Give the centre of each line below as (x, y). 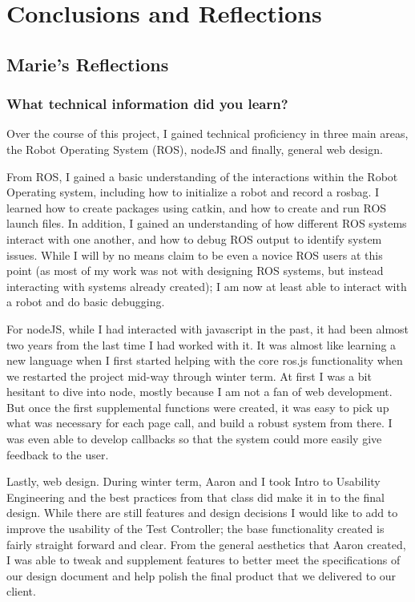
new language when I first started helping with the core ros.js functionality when (205, 360)
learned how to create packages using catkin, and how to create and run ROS (197, 207)
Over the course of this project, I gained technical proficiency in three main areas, (207, 133)
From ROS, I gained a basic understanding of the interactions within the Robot (202, 176)
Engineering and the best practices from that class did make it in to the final (195, 497)
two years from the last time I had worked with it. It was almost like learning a (201, 344)
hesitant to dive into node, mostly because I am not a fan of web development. (199, 392)
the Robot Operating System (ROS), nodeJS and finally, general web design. (195, 149)
